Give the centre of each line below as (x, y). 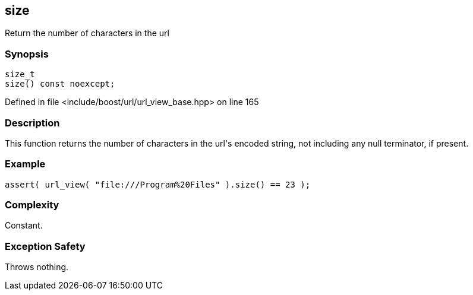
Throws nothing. (37, 267)
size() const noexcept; (60, 84)
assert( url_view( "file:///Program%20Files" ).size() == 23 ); (158, 184)
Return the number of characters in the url (87, 33)
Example (25, 164)
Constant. (24, 226)
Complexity (32, 205)
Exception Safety (45, 246)
